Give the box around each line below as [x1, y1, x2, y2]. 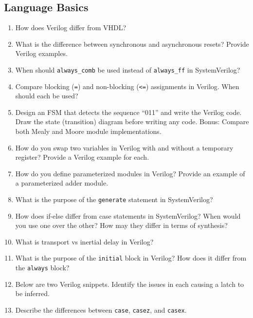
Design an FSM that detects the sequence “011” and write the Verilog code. [15, 107, 242, 117]
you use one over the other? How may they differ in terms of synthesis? [15, 220, 228, 230]
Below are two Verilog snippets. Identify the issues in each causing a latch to [15, 279, 244, 289]
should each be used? [15, 91, 78, 101]
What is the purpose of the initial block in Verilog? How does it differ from [15, 253, 247, 263]
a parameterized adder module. [15, 178, 108, 188]
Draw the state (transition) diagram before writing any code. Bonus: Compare [15, 116, 249, 127]
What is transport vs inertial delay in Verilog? [15, 236, 154, 246]
